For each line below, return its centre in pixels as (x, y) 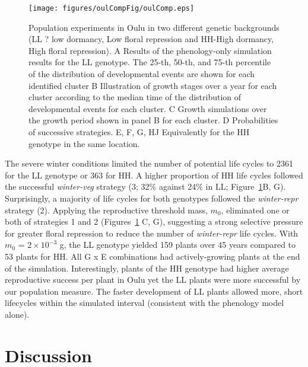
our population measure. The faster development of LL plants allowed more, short (154, 291)
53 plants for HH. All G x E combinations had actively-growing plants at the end (153, 256)
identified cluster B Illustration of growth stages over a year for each (153, 85)
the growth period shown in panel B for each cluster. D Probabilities (153, 120)
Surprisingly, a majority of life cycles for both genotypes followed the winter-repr (152, 198)
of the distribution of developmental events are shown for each (142, 74)
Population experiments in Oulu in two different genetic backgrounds (154, 27)
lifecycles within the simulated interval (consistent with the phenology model (145, 303)
